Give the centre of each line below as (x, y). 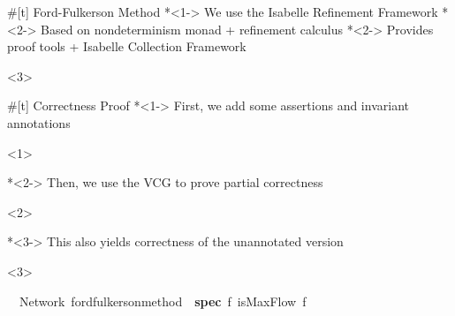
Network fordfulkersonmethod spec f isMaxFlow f (163, 301)
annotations (39, 122)
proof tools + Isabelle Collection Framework (127, 46)
